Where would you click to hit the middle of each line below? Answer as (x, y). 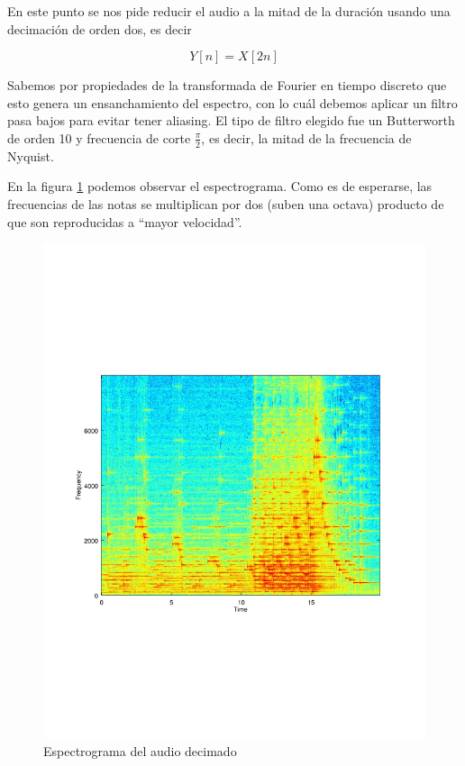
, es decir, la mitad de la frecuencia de (306, 137)
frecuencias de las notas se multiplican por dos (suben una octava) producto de (226, 203)
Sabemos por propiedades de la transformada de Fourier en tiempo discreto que (227, 85)
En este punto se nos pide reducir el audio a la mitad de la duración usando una (229, 11)
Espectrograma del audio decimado (140, 750)
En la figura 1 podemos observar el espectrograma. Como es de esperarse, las (220, 186)
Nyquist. (31, 155)
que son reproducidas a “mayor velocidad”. (125, 221)
